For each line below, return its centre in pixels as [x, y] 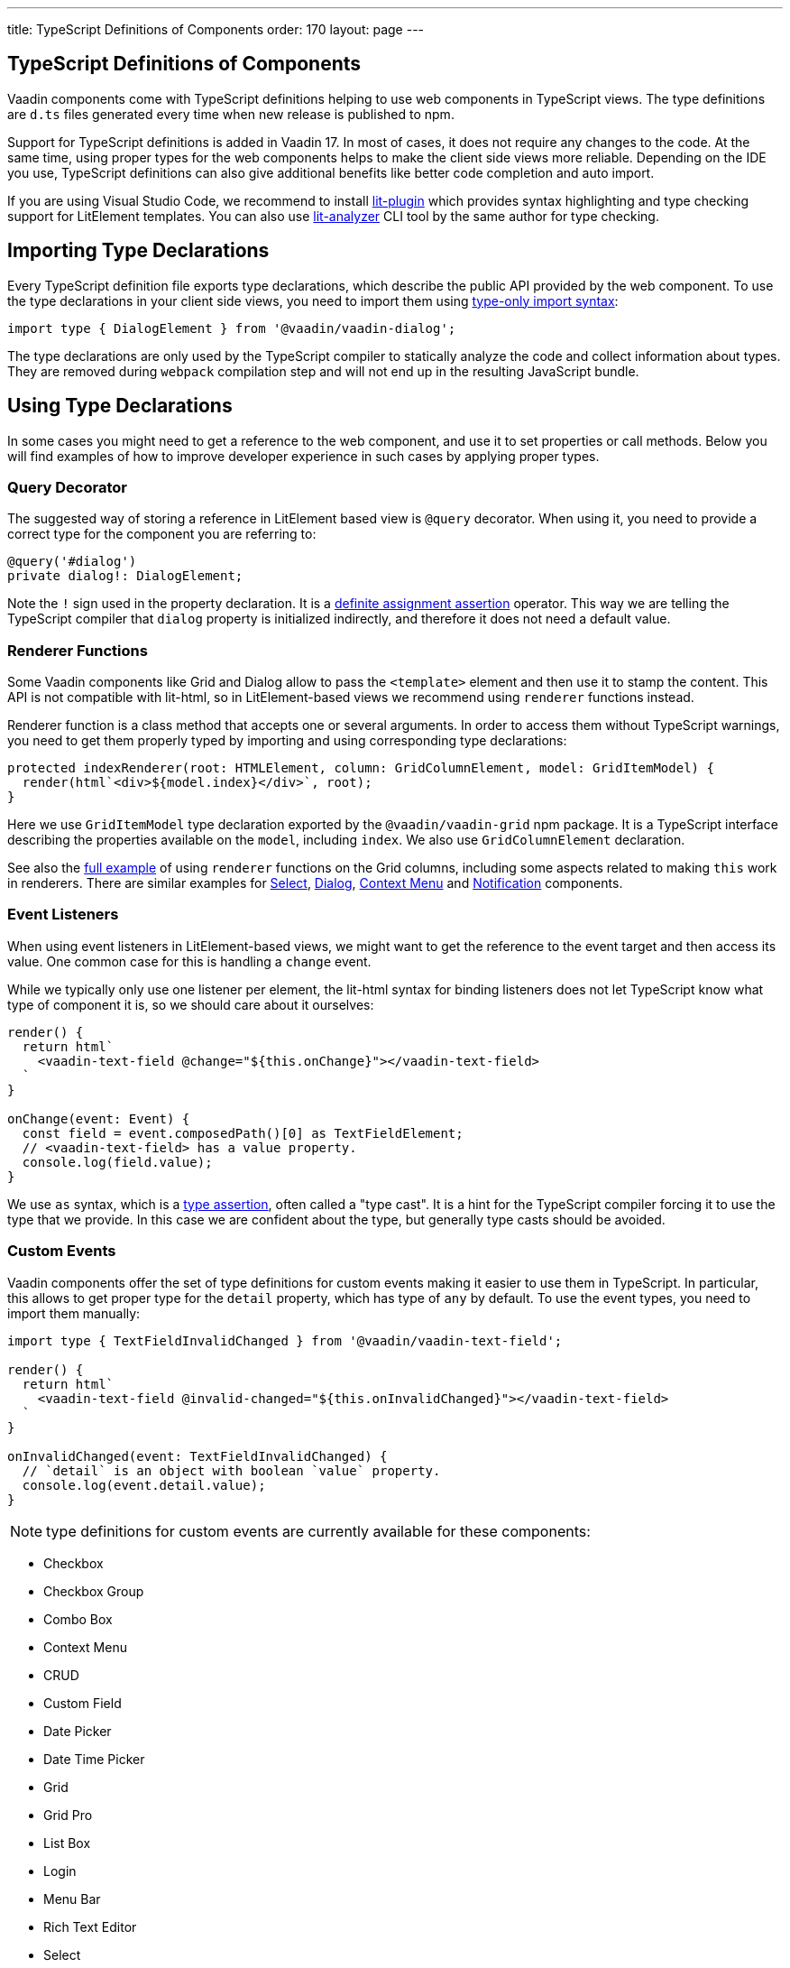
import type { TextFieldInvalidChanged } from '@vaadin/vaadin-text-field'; [285, 1340]
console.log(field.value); [117, 1162]
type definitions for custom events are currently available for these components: [318, 1531]
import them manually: [74, 1313]
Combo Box [78, 1619]
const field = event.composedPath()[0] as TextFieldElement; [243, 1133]
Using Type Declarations [120, 406]
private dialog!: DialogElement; [125, 576]
